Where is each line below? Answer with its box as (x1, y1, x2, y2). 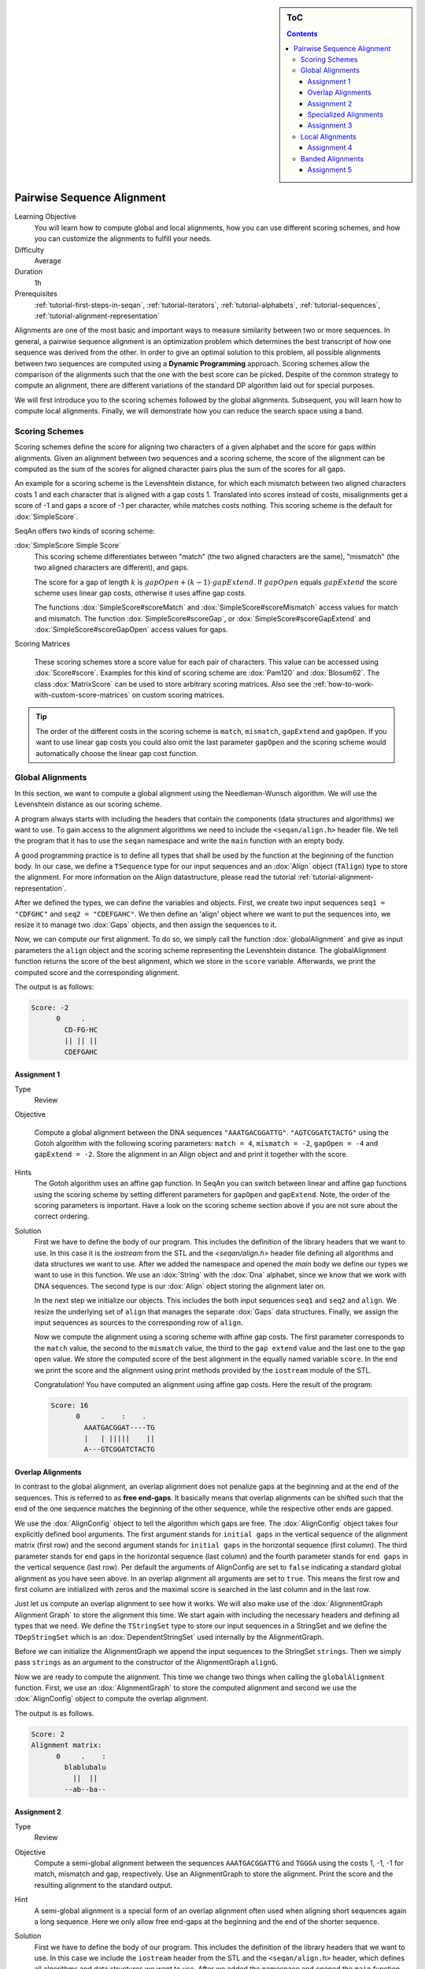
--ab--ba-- (64, 1785, 106, 1793)
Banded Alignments (300, 154, 364, 163)
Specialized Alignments (307, 110, 383, 119)
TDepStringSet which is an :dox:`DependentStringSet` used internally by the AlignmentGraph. (14, 1632, 324, 1641)
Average (34, 256, 62, 265)
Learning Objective (14, 212, 76, 221)
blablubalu (64, 1763, 106, 1771)
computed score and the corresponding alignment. (14, 967, 180, 977)
